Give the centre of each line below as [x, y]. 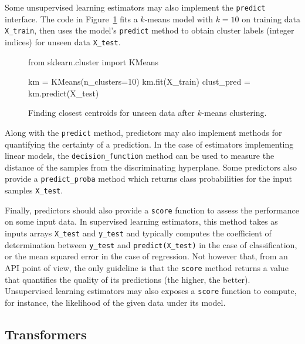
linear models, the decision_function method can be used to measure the [140, 156]
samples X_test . [34, 190]
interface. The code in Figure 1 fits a [71, 19]
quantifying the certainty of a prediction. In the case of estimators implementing [149, 144]
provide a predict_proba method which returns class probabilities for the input [148, 178]
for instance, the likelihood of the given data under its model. [115, 302]
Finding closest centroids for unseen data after [111, 113]
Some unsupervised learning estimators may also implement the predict [135, 7]
